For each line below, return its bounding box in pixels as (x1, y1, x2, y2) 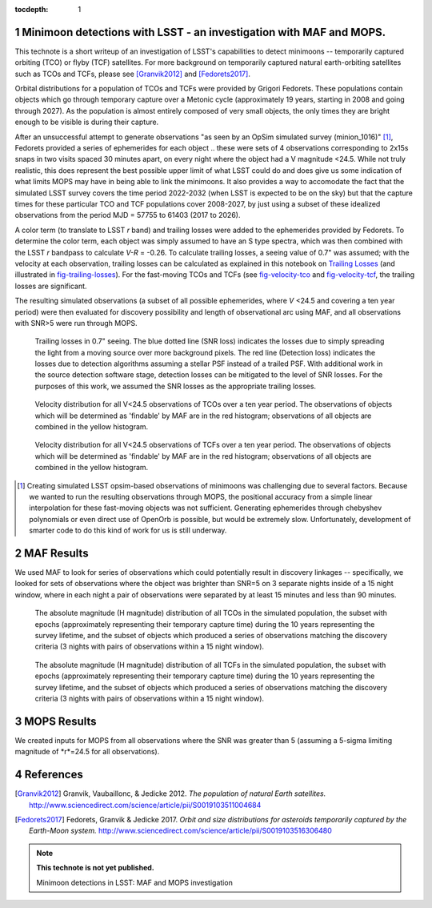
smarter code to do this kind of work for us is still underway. (29, 525, 227, 536)
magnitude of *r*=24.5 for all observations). (14, 747, 160, 757)
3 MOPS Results (14, 714, 97, 728)
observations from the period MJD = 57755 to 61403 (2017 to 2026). (14, 211, 241, 220)
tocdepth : (14, 5, 49, 14)
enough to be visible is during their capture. (14, 117, 159, 127)
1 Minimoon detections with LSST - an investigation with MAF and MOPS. (14, 25, 386, 39)
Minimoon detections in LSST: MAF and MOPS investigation (36, 878, 234, 887)
